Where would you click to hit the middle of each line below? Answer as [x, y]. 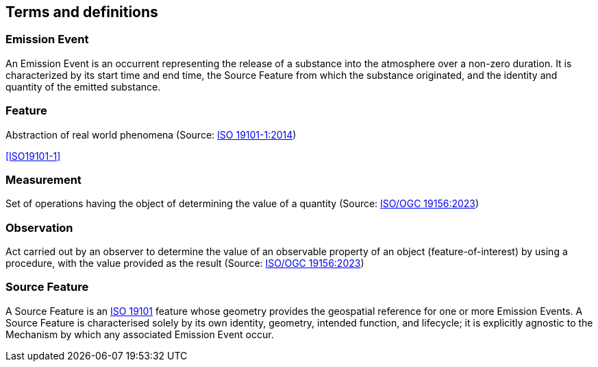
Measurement [43, 179]
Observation [39, 227]
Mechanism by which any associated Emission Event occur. [140, 334]
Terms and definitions [82, 12]
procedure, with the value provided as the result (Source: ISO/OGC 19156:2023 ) [185, 263]
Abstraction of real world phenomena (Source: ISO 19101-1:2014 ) [151, 134]
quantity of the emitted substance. [83, 86]
